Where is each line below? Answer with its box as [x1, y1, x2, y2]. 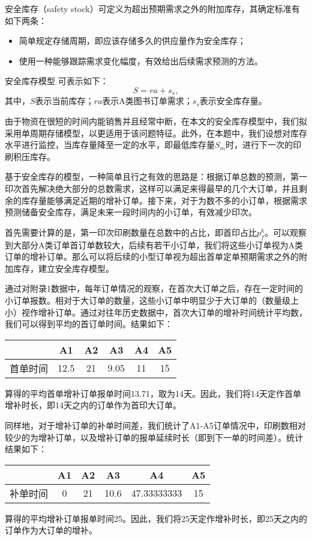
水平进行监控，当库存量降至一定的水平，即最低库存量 [5, 138, 215, 151]
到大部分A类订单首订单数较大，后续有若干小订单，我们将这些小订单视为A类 [5, 238, 303, 251]
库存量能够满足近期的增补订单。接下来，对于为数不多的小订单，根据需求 [21, 194, 307, 206]
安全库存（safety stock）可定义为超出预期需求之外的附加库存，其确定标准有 [5, 2, 300, 14]
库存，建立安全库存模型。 [13, 262, 114, 274]
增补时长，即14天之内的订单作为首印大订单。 [5, 399, 181, 411]
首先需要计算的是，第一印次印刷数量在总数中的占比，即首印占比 [5, 226, 257, 238]
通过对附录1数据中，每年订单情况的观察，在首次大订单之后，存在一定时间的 [5, 282, 303, 295]
